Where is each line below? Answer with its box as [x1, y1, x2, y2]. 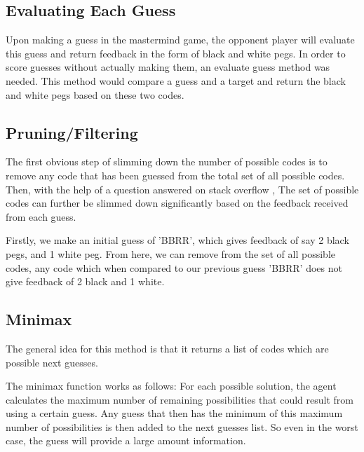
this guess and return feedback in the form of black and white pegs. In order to [6, 46, 346, 60]
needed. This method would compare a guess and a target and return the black [6, 73, 346, 88]
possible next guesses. [6, 355, 98, 369]
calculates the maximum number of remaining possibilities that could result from [6, 392, 353, 406]
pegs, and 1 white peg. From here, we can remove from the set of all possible [6, 246, 335, 261]
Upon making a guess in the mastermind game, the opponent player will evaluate [6, 32, 355, 47]
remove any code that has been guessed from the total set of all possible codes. [6, 167, 345, 182]
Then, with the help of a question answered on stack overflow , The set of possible [6, 182, 359, 196]
